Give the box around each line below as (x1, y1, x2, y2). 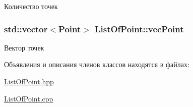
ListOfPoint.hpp (4, 76, 54, 86)
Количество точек (4, 1, 58, 11)
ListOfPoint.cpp (4, 93, 53, 103)
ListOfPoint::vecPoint (95, 22, 184, 35)
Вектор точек (4, 42, 44, 52)
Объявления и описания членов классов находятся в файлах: (4, 59, 189, 70)
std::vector (4, 22, 48, 35)
